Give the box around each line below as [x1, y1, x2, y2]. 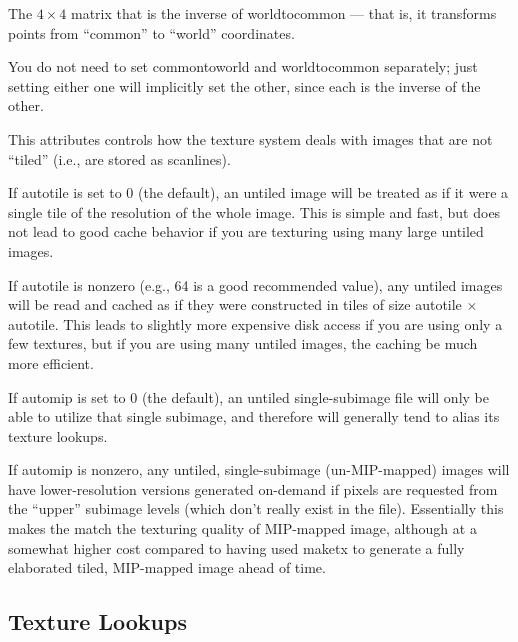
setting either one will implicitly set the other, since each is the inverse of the [8, 75, 481, 96]
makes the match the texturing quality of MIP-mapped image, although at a [8, 518, 477, 539]
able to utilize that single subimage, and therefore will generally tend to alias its [8, 406, 500, 427]
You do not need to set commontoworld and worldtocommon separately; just [8, 56, 478, 77]
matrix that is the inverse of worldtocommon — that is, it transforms [71, 3, 497, 23]
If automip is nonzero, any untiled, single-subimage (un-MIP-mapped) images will [8, 459, 510, 480]
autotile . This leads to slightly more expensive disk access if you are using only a [8, 313, 503, 334]
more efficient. [8, 352, 94, 373]
